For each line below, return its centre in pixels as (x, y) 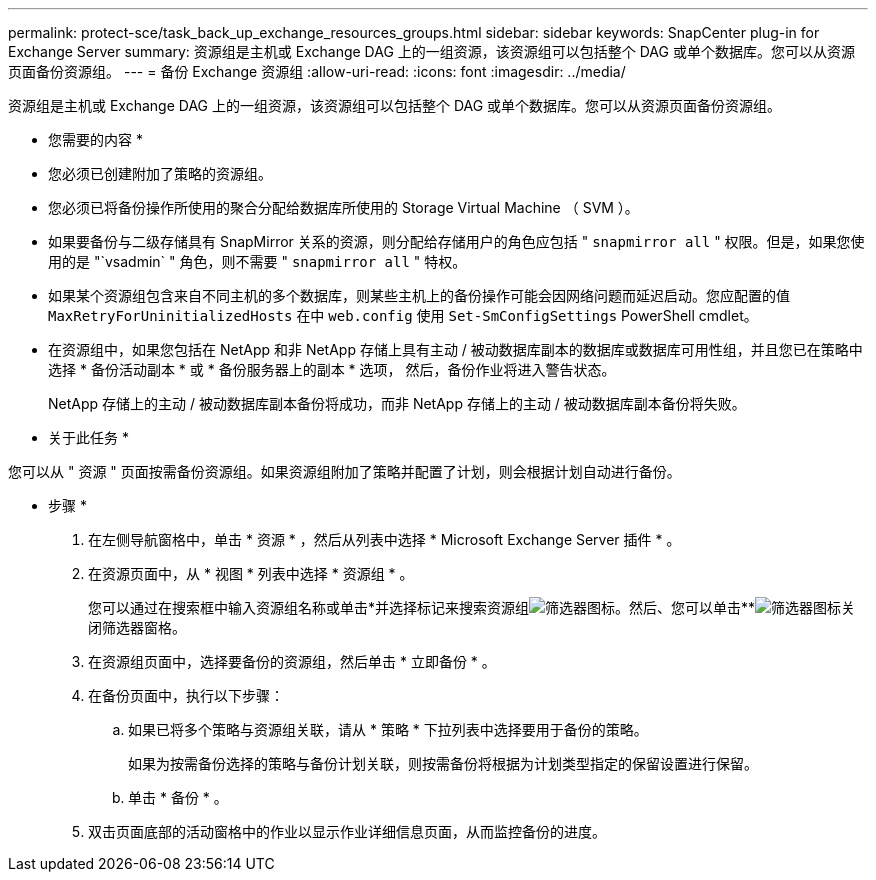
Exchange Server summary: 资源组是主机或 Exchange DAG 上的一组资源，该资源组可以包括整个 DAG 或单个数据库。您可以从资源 (431, 51)
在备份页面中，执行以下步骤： (186, 695)
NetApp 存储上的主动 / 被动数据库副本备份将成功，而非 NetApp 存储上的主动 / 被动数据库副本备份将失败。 (397, 403)
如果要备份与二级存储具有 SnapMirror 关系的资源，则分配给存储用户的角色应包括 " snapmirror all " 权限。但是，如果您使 (456, 241)
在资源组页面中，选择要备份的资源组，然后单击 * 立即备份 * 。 (292, 661)
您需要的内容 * (95, 139)
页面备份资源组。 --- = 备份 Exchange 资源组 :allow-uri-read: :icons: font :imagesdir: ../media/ (317, 71)
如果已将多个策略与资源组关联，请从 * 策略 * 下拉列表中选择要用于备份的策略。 (388, 729)
